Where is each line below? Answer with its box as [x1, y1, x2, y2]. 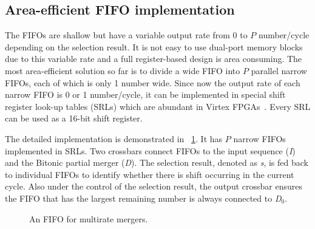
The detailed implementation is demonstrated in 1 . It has [5, 132, 223, 145]
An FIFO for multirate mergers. [29, 212, 148, 225]
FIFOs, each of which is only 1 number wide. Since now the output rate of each [5, 76, 300, 89]
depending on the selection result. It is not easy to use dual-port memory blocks [5, 40, 303, 53]
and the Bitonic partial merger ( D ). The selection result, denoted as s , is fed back [5, 156, 308, 169]
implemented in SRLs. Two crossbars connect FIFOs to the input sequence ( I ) [5, 144, 296, 157]
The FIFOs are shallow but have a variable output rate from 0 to [5, 29, 248, 41]
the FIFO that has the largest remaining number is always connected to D [5, 191, 282, 204]
